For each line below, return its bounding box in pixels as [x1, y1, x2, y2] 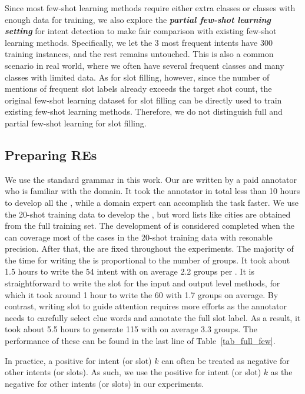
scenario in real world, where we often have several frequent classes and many [5, 59, 284, 71]
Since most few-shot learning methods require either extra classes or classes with [5, 2, 296, 14]
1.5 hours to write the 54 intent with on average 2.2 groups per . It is [5, 265, 254, 278]
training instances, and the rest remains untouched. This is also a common [5, 48, 274, 60]
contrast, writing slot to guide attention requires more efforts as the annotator [5, 300, 287, 312]
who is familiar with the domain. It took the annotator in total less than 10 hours [5, 185, 300, 197]
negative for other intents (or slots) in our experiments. [5, 377, 204, 389]
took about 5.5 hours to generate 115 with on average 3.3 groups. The [5, 323, 257, 335]
